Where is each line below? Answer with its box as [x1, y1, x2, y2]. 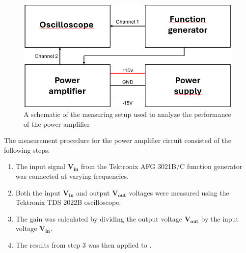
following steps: [4, 144, 50, 155]
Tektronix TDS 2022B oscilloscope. [15, 197, 121, 207]
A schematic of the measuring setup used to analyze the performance [24, 109, 231, 119]
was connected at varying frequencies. [15, 171, 129, 181]
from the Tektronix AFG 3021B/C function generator [81, 161, 243, 171]
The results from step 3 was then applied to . [15, 240, 152, 250]
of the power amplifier [24, 118, 90, 129]
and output [76, 187, 110, 197]
